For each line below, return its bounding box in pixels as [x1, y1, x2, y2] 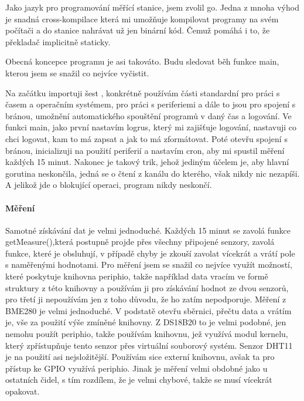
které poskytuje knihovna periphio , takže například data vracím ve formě [5, 270, 268, 282]
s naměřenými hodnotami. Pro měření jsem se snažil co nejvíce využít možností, [5, 258, 292, 271]
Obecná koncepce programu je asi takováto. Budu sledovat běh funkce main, [5, 55, 279, 68]
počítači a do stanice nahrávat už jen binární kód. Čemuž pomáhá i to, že [5, 24, 270, 36]
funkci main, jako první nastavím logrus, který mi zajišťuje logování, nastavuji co [5, 121, 297, 133]
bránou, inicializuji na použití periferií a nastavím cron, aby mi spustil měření [5, 144, 285, 156]
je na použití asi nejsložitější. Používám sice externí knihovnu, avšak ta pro [5, 351, 275, 363]
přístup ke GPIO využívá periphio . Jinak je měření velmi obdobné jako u [5, 362, 268, 374]
